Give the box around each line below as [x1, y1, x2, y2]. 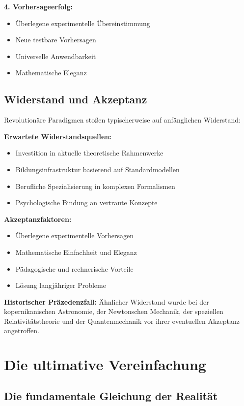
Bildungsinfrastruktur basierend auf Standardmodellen [15, 164, 180, 174]
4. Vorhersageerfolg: [4, 1, 73, 11]
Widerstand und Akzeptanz [4, 92, 147, 107]
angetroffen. [4, 325, 39, 336]
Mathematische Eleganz [15, 67, 87, 78]
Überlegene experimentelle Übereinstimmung [15, 18, 150, 28]
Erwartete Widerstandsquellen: [4, 131, 111, 141]
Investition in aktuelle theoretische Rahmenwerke [15, 148, 163, 158]
